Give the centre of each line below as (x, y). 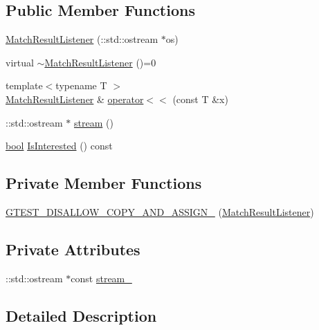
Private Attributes (73, 249)
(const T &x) (200, 99)
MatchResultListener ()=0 (100, 62)
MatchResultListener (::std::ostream (82, 39)
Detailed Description (81, 315)
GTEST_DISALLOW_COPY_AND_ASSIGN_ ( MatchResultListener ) (160, 211)
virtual (20, 62)
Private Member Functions (104, 183)
